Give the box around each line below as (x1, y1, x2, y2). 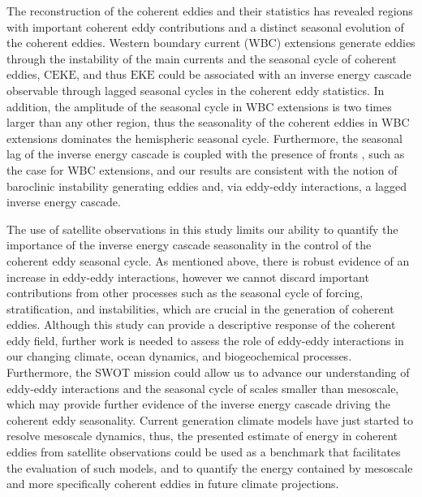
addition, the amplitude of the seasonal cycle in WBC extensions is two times (6, 97, 392, 115)
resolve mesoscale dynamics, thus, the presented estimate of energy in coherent (6, 427, 398, 444)
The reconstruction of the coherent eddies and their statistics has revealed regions (6, 2, 413, 19)
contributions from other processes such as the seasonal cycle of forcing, (6, 284, 364, 301)
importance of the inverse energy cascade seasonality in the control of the (6, 236, 372, 253)
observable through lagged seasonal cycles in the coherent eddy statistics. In (6, 81, 385, 98)
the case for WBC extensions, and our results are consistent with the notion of (6, 161, 398, 178)
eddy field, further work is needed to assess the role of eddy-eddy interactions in (6, 331, 404, 348)
